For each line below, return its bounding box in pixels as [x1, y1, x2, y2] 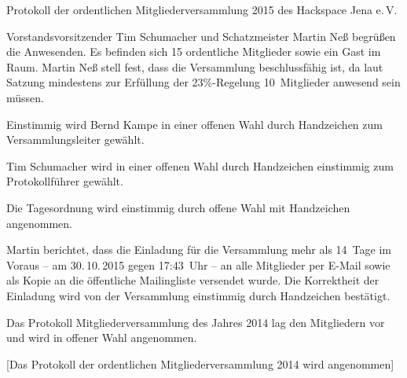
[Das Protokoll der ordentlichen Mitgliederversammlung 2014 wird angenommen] [6, 355, 394, 372]
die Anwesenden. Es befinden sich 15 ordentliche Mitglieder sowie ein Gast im [6, 43, 381, 60]
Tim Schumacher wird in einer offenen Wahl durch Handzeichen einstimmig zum [6, 157, 394, 174]
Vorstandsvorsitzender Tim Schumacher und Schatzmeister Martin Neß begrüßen [6, 28, 396, 44]
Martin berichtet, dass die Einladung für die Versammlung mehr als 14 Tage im [6, 241, 391, 258]
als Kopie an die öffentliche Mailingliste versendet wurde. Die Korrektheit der [6, 272, 379, 288]
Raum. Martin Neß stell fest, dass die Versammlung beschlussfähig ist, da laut [6, 58, 383, 75]
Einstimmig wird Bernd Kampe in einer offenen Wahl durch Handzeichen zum [6, 116, 383, 132]
